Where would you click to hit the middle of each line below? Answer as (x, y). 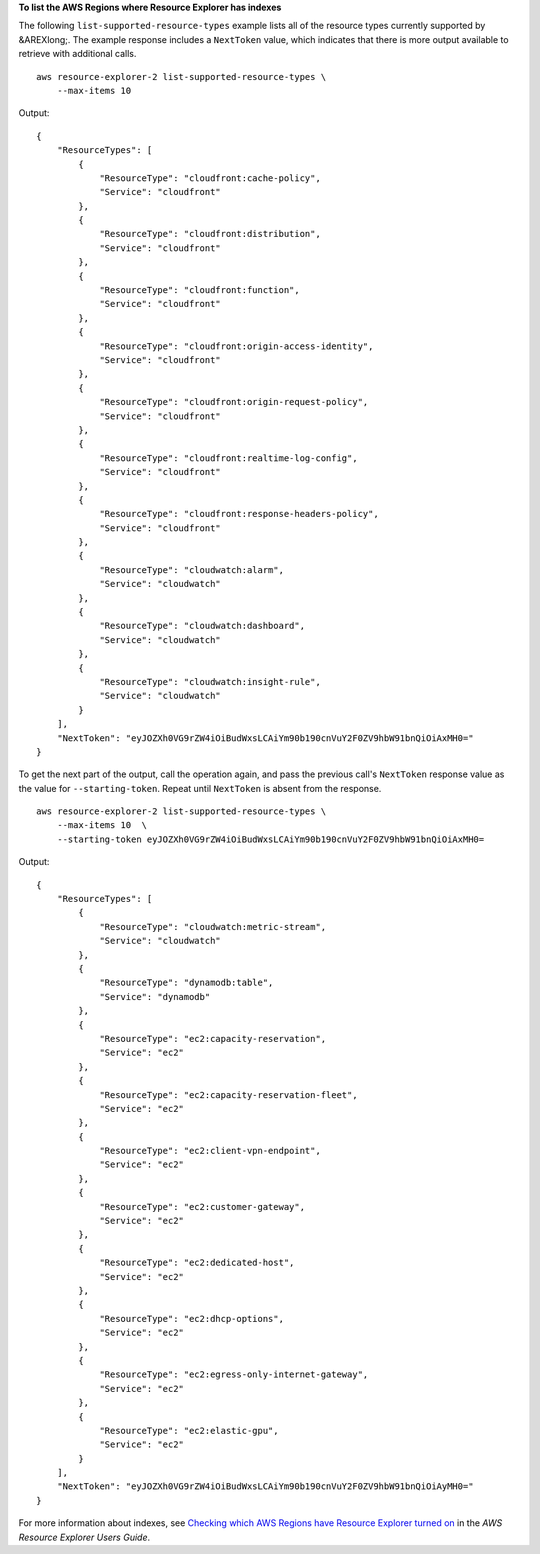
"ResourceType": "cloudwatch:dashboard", (202, 626)
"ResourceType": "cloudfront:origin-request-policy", (234, 402)
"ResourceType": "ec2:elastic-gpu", (189, 1430)
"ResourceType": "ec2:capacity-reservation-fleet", (229, 1094)
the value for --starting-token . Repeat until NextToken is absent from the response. (200, 788)
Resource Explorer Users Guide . (84, 1537)
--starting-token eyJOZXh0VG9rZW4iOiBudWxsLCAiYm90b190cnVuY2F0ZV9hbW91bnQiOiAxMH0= (270, 839)
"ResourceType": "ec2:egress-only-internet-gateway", (234, 1374)
